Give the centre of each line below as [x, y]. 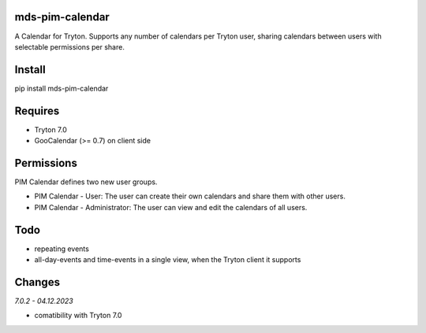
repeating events [62, 249]
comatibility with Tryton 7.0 [78, 316]
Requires [37, 111]
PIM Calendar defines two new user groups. [86, 182]
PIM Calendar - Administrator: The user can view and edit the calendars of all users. [171, 207]
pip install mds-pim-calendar [62, 88]
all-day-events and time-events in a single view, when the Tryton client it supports [168, 260]
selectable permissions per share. [70, 46]
